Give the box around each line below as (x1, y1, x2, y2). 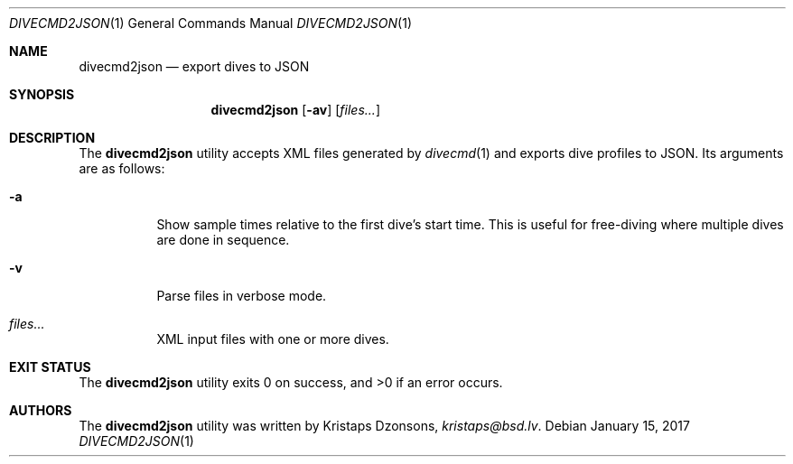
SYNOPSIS (9, 87, 75, 102)
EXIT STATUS (9, 359, 91, 375)
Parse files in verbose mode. (156, 288, 327, 303)
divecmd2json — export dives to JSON (79, 59, 310, 74)
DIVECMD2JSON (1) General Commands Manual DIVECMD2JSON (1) (9, 15, 413, 31)
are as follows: (79, 161, 165, 176)
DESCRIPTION (9, 130, 96, 145)
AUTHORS (9, 403, 72, 418)
